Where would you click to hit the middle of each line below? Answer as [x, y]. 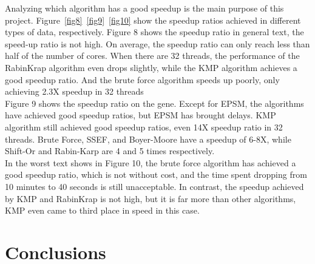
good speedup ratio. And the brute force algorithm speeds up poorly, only [142, 79]
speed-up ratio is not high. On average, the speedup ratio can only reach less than [157, 43]
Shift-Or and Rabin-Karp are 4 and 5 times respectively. [110, 151]
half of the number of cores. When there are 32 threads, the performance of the [152, 56]
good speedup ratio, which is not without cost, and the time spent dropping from [156, 174]
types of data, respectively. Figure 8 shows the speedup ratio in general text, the [154, 32]
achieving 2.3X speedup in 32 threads [74, 91]
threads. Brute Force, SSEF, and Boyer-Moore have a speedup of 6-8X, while [148, 139]
